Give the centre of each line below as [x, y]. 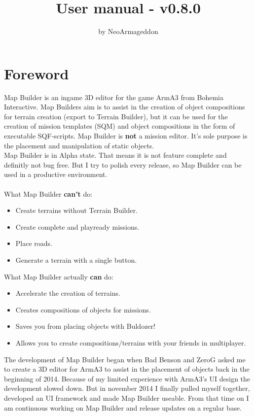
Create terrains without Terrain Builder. [76, 210]
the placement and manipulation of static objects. [79, 145]
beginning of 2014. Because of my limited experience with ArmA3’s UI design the [127, 378]
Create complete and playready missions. [77, 226]
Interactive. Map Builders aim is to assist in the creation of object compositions [125, 107]
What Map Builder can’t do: [48, 193]
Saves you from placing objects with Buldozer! [85, 326]
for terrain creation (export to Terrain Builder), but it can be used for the [116, 116]
